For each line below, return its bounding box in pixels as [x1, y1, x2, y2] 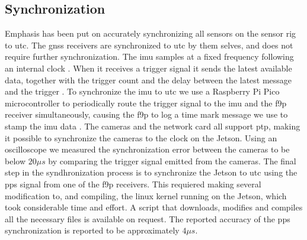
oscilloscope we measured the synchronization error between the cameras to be [5, 143, 290, 155]
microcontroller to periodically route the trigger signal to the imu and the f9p [5, 96, 287, 109]
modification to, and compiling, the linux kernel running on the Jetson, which [5, 189, 287, 202]
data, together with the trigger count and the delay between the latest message [5, 73, 292, 86]
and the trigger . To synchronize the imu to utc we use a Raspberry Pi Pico [5, 85, 280, 98]
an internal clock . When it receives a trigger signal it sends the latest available [5, 61, 292, 74]
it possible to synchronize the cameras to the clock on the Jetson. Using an [5, 131, 277, 144]
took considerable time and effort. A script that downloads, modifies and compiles [5, 201, 303, 213]
